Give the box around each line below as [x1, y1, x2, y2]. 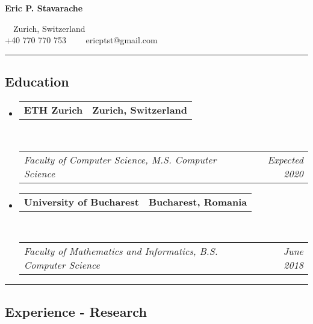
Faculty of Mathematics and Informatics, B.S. [23, 244, 218, 258]
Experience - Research [5, 302, 147, 320]
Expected [267, 152, 303, 167]
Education [5, 72, 69, 91]
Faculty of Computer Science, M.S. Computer [23, 152, 217, 167]
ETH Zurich [23, 102, 83, 117]
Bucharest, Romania [148, 194, 247, 209]
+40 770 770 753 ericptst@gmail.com [5, 34, 158, 46]
